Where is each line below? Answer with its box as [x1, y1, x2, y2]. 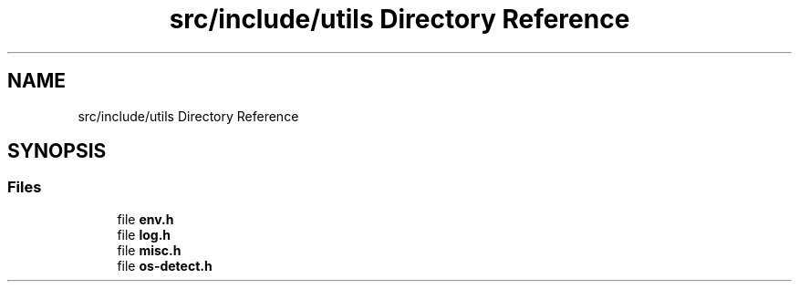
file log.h [117, 226, 171, 243]
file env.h [117, 211, 174, 227]
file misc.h [117, 242, 182, 258]
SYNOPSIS [7, 139, 107, 163]
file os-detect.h [117, 257, 213, 274]
